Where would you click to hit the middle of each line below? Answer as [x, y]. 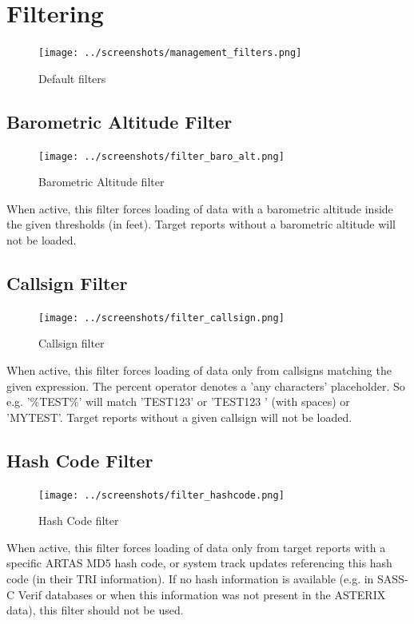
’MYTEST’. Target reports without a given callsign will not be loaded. [179, 417]
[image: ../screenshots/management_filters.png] [170, 53]
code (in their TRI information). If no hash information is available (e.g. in [190, 579]
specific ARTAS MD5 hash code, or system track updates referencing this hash [199, 563]
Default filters [72, 78]
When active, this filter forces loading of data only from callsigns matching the [199, 370]
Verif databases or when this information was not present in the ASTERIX [202, 594]
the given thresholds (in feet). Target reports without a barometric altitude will [201, 224]
